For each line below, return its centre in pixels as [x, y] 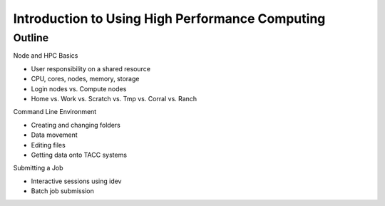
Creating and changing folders [76, 125]
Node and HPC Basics [46, 56]
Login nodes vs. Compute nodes [79, 88]
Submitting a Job [38, 168]
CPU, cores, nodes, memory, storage [85, 79]
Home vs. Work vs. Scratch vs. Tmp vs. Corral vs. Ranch [114, 98]
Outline [31, 38]
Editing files [48, 145]
